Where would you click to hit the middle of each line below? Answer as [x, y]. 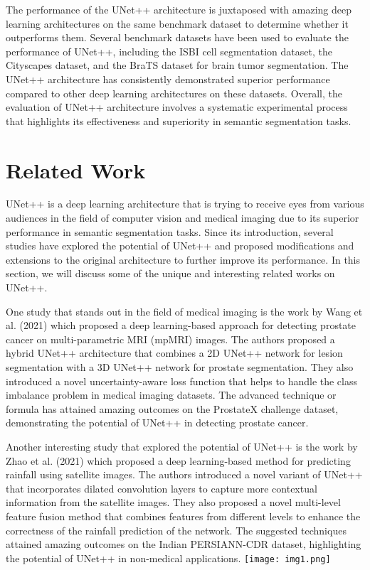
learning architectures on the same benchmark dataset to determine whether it [177, 23]
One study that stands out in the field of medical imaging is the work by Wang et [184, 311]
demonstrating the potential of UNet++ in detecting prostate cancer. [157, 423]
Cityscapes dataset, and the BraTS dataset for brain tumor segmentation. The [177, 65]
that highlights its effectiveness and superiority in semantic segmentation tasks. [179, 120]
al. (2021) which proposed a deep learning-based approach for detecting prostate [181, 325]
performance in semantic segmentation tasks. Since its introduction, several [170, 231]
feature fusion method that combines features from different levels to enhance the [183, 516]
